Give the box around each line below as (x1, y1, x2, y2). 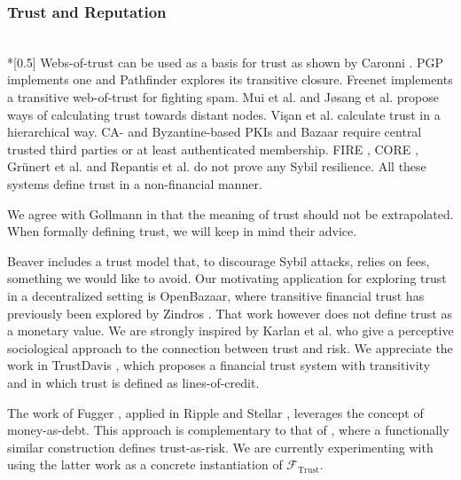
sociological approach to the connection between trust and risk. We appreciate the (7, 338, 453, 357)
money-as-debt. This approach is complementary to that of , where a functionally (7, 421, 449, 439)
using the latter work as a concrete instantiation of (7, 455, 283, 474)
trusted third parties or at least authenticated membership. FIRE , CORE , (7, 139, 418, 158)
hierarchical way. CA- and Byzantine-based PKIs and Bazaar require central (7, 122, 422, 141)
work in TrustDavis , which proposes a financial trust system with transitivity (7, 356, 431, 374)
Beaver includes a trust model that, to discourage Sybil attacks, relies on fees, (7, 251, 430, 270)
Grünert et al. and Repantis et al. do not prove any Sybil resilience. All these (7, 157, 426, 176)
